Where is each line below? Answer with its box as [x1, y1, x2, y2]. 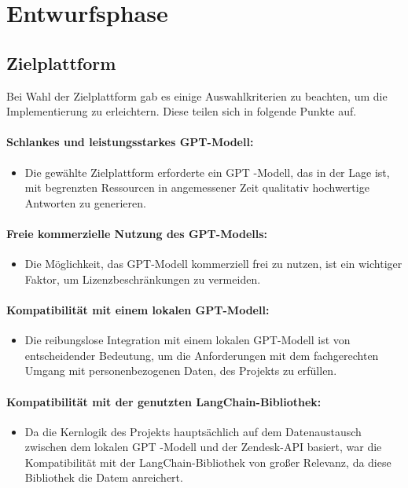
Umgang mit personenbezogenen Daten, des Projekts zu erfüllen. [24, 362, 337, 379]
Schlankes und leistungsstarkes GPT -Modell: [6, 134, 254, 150]
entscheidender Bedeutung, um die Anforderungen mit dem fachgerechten [24, 347, 379, 363]
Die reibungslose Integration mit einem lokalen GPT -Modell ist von [24, 332, 351, 348]
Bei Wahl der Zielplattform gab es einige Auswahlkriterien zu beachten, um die [6, 87, 388, 104]
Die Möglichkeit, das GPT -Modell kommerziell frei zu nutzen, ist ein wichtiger [24, 255, 402, 272]
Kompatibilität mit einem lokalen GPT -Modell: [6, 301, 270, 317]
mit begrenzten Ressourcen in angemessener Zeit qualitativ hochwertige [24, 179, 369, 196]
